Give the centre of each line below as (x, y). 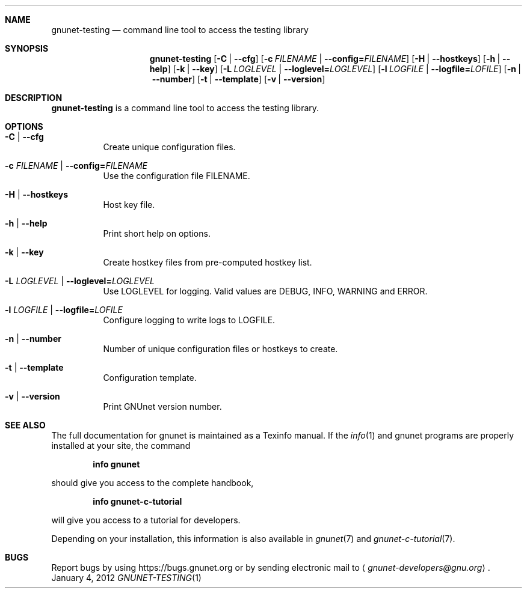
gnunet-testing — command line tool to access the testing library (180, 30)
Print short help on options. (157, 233)
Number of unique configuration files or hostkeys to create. (220, 349)
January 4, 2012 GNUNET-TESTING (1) (126, 578)
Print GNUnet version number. (162, 406)
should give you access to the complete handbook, (153, 483)
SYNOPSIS (27, 48)
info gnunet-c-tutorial (137, 501)
